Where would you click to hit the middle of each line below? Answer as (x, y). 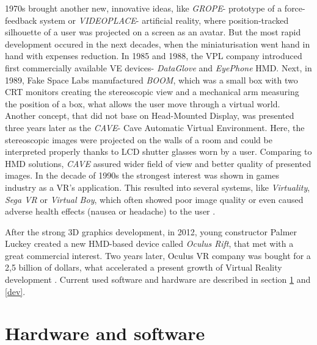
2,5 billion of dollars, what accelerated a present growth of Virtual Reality (144, 267)
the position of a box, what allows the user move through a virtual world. (143, 103)
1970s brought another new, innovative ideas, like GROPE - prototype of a (144, 8)
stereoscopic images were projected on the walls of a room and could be (139, 139)
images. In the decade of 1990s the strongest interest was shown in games (142, 175)
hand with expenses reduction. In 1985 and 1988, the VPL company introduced (154, 56)
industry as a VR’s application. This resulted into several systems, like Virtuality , (158, 187)
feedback (21, 20)
